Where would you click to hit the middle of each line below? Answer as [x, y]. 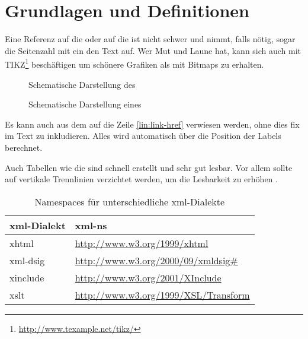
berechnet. [24, 147]
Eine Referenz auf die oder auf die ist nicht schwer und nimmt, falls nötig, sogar [150, 39]
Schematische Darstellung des [82, 84]
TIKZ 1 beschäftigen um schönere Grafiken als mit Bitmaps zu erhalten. [134, 63]
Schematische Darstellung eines [85, 104]
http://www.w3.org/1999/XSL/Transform [162, 294]
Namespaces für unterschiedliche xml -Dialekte [130, 201]
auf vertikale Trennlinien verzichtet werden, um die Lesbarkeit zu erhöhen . [141, 179]
